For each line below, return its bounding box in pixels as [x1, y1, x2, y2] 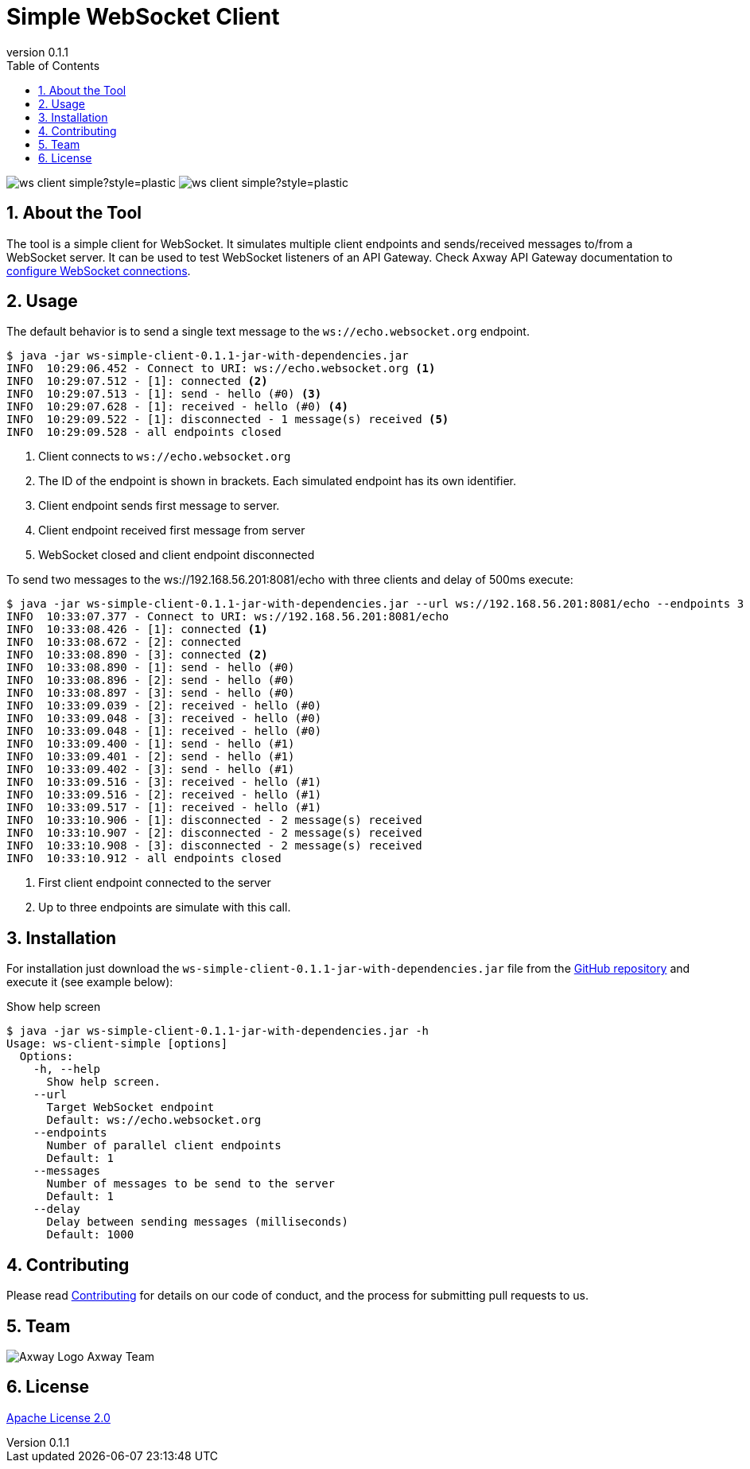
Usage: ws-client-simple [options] [6, 1037, 228, 1051]
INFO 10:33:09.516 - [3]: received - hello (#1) [6, 775, 322, 789]
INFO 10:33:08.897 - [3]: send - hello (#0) [6, 686, 295, 700]
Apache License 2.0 [6, 1410, 111, 1424]
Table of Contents [6, 58, 100, 72]
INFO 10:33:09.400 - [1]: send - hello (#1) [6, 737, 295, 751]
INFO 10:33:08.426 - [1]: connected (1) [6, 623, 268, 636]
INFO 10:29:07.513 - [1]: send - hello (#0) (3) [6, 387, 322, 401]
